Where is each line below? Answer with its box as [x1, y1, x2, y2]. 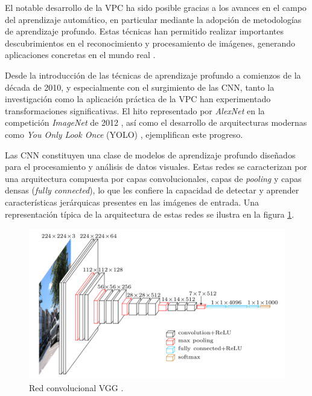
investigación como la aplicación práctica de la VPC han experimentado [5, 93, 271, 105]
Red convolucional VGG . [29, 381, 124, 394]
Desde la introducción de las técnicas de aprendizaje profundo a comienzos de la [5, 68, 301, 81]
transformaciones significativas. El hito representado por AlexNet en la [5, 104, 265, 117]
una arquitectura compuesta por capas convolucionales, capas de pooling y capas [5, 172, 302, 184]
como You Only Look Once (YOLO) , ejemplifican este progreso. [5, 128, 243, 140]
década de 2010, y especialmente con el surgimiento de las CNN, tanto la [5, 80, 275, 93]
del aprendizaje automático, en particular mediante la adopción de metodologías [5, 13, 302, 25]
